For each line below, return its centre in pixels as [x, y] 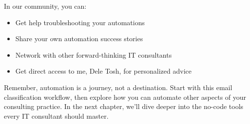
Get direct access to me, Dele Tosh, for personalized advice [103, 71]
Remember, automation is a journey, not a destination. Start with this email [118, 87]
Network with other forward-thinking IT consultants [94, 54]
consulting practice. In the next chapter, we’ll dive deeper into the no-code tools [124, 106]
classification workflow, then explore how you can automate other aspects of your [125, 97]
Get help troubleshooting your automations [80, 22]
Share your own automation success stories [79, 39]
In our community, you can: [45, 6]
